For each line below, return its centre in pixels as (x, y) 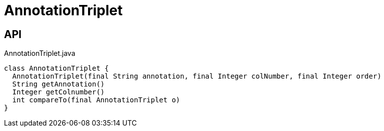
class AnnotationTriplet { (56, 68)
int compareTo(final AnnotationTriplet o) (96, 100)
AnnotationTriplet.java (40, 53)
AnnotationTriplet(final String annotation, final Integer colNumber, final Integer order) (197, 76)
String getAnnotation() (58, 84)
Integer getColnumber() (58, 92)
